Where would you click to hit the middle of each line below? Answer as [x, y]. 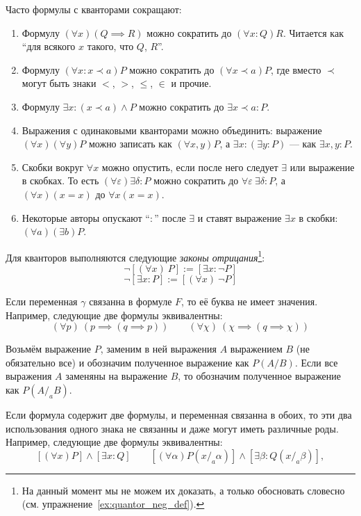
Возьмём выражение [48, 349]
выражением [256, 349]
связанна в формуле [131, 301]
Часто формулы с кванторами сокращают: [94, 9]
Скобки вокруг [53, 167]
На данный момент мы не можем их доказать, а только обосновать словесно [183, 490]
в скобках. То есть [60, 180]
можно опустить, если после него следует [190, 167]
